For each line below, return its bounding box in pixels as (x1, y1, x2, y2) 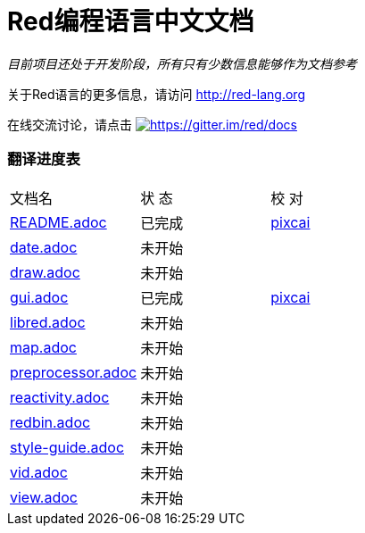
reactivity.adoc (10, 387, 110, 406)
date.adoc (10, 237, 78, 256)
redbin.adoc (10, 412, 91, 431)
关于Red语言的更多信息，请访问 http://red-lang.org (7, 86, 305, 102)
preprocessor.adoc (10, 362, 137, 381)
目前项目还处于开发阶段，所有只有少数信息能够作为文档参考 (7, 55, 357, 71)
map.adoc (10, 337, 77, 356)
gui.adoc (10, 287, 69, 306)
